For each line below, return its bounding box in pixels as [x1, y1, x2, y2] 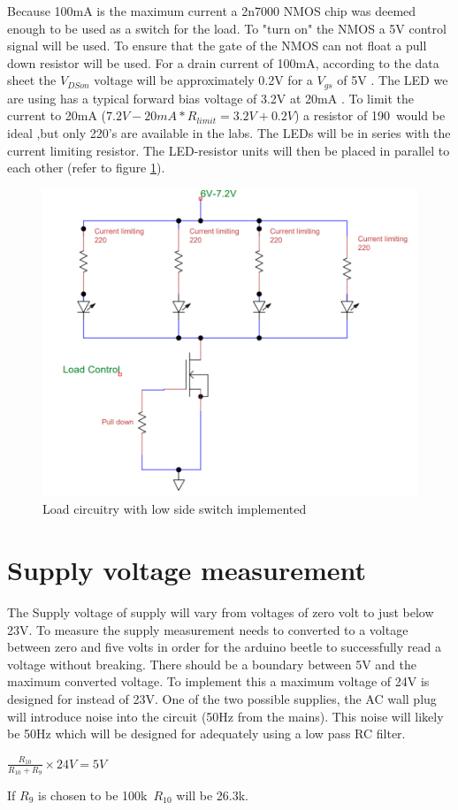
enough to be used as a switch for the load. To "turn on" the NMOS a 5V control [7, 19, 447, 37]
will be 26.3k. [176, 785, 248, 804]
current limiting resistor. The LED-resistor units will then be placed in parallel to [7, 141, 450, 159]
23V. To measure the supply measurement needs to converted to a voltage [7, 620, 408, 638]
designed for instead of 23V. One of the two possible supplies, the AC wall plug [7, 689, 437, 707]
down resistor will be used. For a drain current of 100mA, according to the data [7, 53, 439, 72]
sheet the [7, 71, 57, 89]
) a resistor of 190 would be [294, 106, 446, 125]
